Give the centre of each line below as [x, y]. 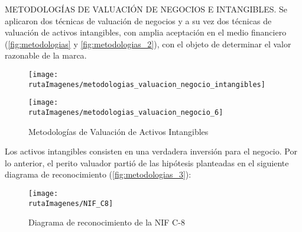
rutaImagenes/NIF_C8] [71, 203]
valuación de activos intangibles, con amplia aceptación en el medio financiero [146, 32]
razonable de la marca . [46, 55]
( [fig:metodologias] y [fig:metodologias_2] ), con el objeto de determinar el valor [148, 43]
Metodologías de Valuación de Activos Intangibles [118, 131]
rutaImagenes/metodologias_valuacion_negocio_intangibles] [147, 84]
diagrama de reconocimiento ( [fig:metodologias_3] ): [98, 174]
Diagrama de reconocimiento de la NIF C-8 [107, 222]
